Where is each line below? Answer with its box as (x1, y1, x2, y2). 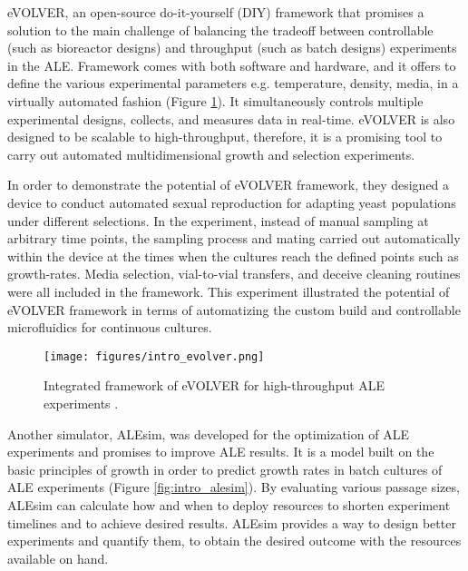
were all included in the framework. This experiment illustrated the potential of (7, 281, 450, 300)
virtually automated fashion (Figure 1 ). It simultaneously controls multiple (7, 91, 424, 110)
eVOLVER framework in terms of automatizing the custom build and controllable (7, 300, 461, 319)
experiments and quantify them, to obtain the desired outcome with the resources (7, 531, 462, 550)
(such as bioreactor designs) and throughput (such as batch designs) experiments (7, 38, 457, 57)
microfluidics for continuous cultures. (7, 318, 212, 337)
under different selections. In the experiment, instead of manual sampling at (7, 211, 429, 230)
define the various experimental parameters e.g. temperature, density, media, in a (7, 74, 459, 93)
